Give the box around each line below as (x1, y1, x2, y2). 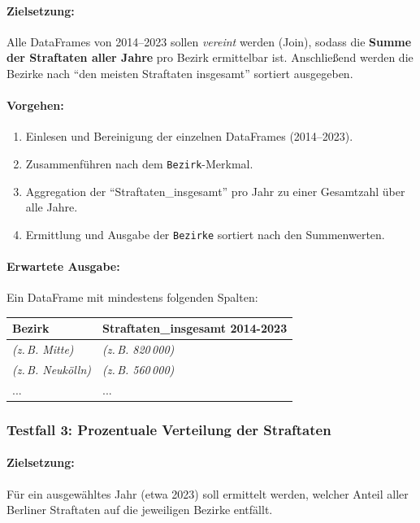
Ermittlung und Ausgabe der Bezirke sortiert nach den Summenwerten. (25, 225, 385, 242)
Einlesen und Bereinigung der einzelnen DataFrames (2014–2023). (25, 128, 353, 145)
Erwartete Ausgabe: (6, 258, 120, 275)
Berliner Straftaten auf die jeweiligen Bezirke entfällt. (6, 501, 273, 518)
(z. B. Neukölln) (12, 361, 92, 378)
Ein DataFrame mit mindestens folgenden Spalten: (6, 289, 258, 306)
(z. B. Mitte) (12, 341, 74, 358)
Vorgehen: (6, 97, 64, 114)
